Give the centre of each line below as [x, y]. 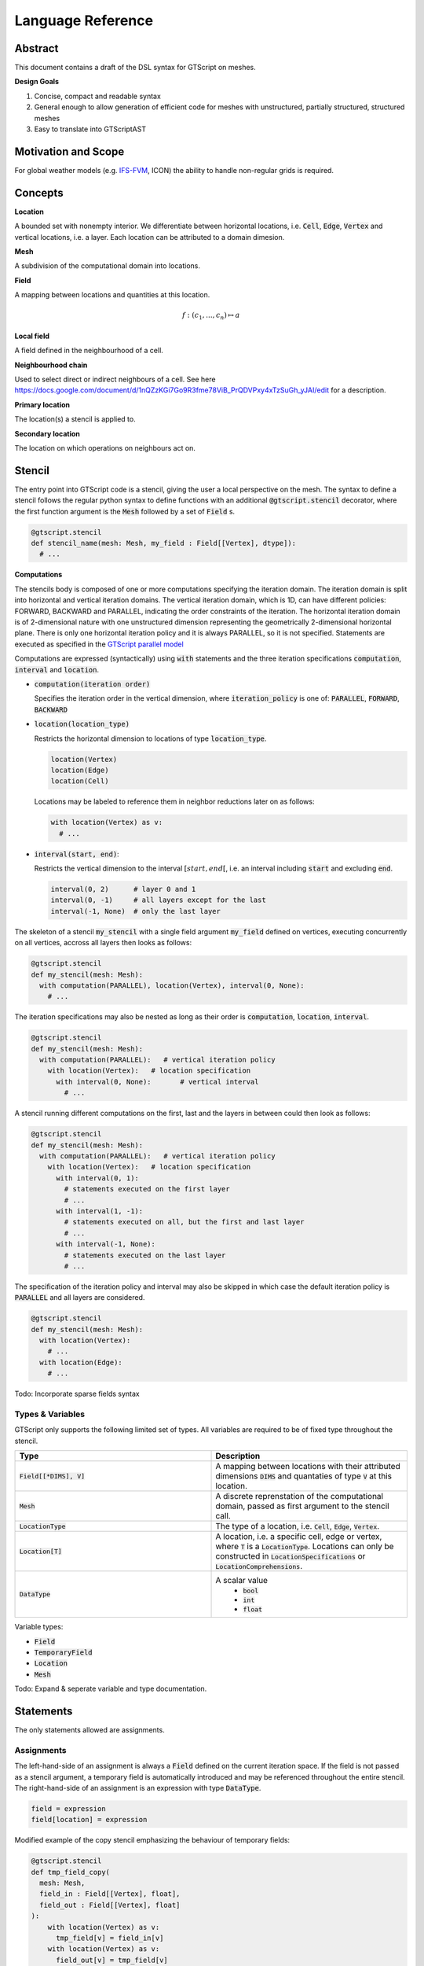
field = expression [68, 1808]
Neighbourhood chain [51, 365]
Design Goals [37, 82]
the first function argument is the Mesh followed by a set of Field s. [125, 511]
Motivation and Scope [69, 151]
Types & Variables [50, 1414]
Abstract [37, 48]
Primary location [42, 404]
